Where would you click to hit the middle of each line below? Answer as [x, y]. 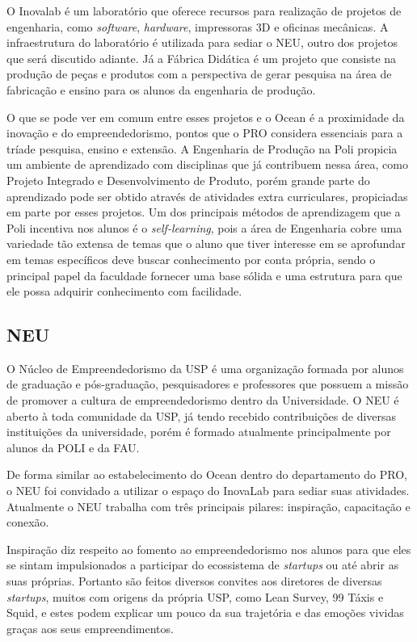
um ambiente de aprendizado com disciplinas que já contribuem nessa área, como [207, 164]
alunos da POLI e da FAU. [73, 447]
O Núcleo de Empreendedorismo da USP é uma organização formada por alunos [205, 368]
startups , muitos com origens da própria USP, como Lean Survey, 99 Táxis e [195, 596]
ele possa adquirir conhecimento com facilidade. [124, 291]
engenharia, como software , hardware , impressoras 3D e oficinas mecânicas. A [198, 26]
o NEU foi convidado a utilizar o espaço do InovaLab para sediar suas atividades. [208, 491]
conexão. [28, 522]
